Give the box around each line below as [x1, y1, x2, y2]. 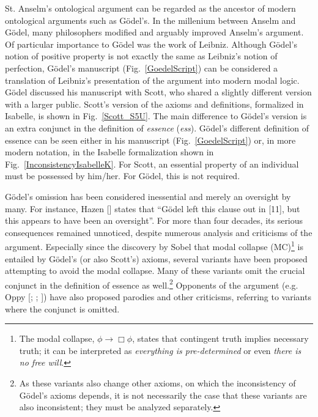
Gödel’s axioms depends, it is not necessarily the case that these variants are [19, 388, 307, 401]
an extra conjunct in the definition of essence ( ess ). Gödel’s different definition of [5, 121, 309, 134]
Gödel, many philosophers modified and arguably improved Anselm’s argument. [5, 26, 304, 39]
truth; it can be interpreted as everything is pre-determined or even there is [19, 344, 301, 356]
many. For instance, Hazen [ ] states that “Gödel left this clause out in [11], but [5, 202, 300, 215]
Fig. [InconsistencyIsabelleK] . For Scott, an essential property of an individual [5, 157, 299, 170]
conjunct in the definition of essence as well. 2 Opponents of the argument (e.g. [5, 276, 298, 291]
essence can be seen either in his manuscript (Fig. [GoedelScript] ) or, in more [5, 133, 296, 146]
